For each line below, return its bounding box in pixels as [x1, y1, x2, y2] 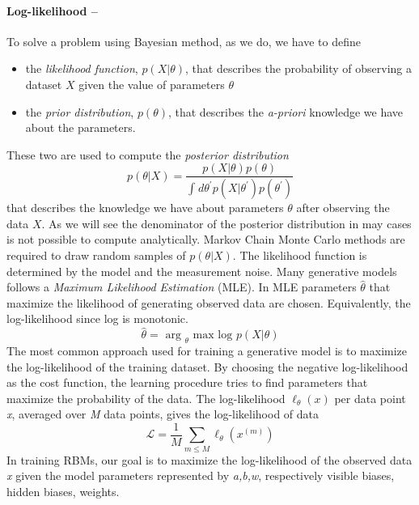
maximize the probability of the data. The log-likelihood [6, 389, 286, 406]
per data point [334, 389, 406, 406]
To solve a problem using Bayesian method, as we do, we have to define [6, 32, 361, 49]
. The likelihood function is [232, 247, 367, 264]
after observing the [296, 199, 390, 216]
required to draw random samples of [6, 247, 186, 264]
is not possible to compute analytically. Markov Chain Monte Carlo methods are [6, 231, 405, 248]
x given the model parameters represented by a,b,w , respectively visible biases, [6, 467, 395, 484]
